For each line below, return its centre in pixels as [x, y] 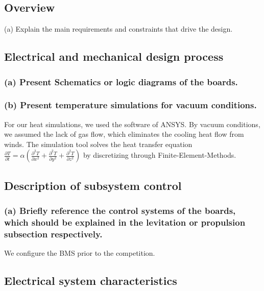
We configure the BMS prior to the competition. [80, 253]
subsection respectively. [53, 234]
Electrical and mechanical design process [114, 56]
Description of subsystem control [93, 185]
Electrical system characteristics [91, 281]
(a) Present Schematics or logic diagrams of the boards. [121, 81]
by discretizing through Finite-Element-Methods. [160, 155]
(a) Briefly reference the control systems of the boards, [120, 211]
